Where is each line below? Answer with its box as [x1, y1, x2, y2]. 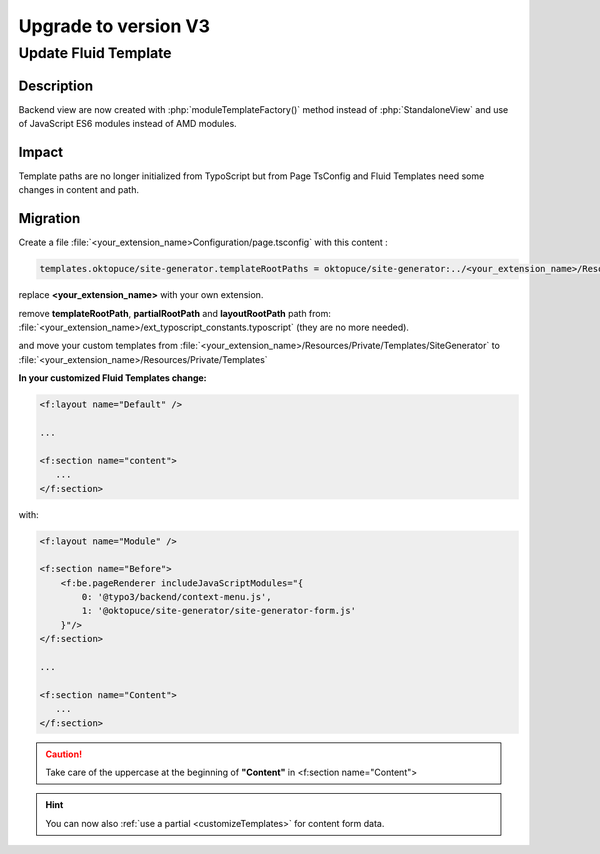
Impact [18, 143, 64, 160]
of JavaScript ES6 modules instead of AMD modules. [18, 118, 237, 130]
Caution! [45, 748, 83, 760]
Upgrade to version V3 [18, 15, 210, 37]
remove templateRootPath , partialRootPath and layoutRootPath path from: [18, 307, 332, 319]
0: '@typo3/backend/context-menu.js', [81, 591, 272, 603]
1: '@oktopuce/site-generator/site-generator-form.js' [81, 605, 357, 617]
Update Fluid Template [18, 44, 172, 62]
